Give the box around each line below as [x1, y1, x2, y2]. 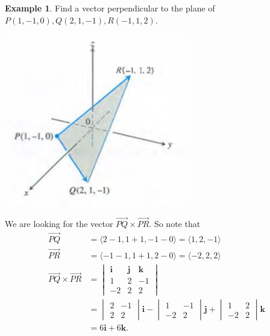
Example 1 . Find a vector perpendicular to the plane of [5, 2, 215, 14]
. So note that [149, 217, 201, 229]
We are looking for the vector [5, 217, 113, 229]
